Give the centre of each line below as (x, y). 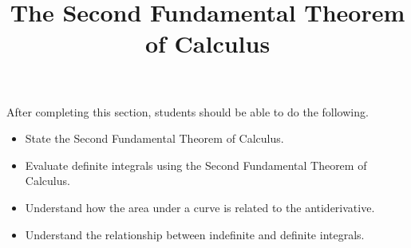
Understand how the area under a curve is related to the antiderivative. (200, 207)
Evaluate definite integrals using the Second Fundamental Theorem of (196, 165)
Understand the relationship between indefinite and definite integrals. (195, 234)
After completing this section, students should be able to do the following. (188, 111)
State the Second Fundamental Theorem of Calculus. (154, 138)
